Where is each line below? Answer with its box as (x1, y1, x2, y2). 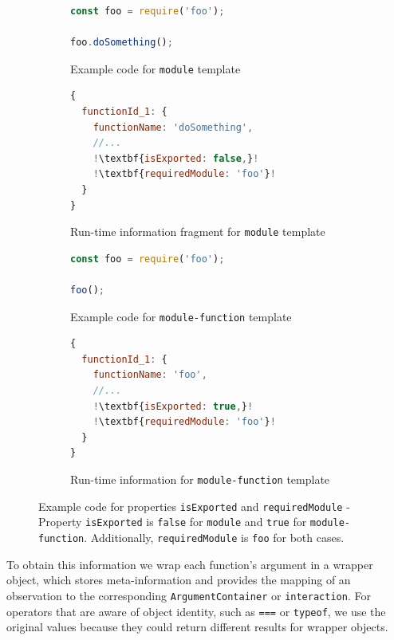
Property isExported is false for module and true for (38, 513, 307, 530)
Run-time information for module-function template (70, 471, 330, 488)
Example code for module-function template (70, 308, 292, 324)
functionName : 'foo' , (93, 369, 207, 381)
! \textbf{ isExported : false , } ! (93, 152, 259, 164)
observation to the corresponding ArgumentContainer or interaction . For (6, 587, 371, 603)
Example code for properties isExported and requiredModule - (38, 497, 350, 514)
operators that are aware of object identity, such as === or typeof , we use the (6, 603, 386, 619)
